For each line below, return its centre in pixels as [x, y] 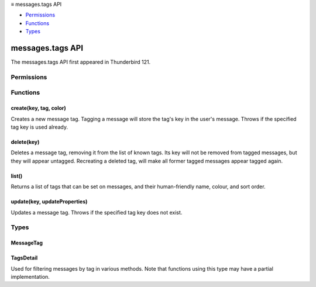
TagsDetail [24, 258]
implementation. [30, 276]
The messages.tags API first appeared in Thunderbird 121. [81, 62]
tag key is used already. [39, 127]
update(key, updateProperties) [49, 202]
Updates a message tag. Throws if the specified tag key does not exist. [97, 212]
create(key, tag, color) [39, 108]
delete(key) [25, 142]
